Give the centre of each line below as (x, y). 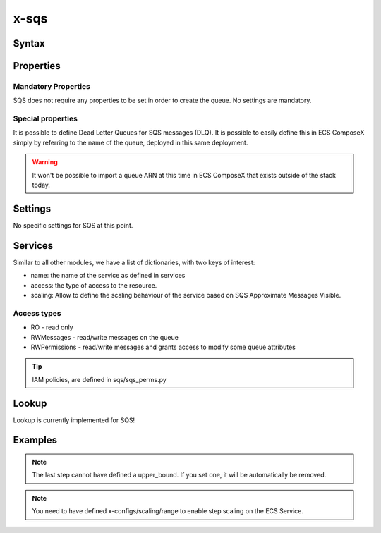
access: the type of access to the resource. (94, 285)
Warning (45, 162)
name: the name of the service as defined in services (108, 276)
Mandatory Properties (52, 86)
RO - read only (52, 327)
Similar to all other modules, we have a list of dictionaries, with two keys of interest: (134, 262)
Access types (37, 313)
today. (41, 185)
